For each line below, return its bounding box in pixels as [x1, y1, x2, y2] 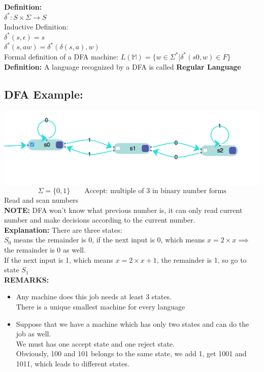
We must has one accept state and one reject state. [16, 338, 175, 349]
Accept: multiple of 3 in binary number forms [84, 188, 226, 195]
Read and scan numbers [4, 195, 79, 205]
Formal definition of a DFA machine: [4, 51, 119, 61]
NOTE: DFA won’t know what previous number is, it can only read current [4, 204, 243, 215]
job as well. [16, 328, 51, 339]
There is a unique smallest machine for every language [16, 301, 185, 312]
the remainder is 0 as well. [4, 244, 86, 255]
